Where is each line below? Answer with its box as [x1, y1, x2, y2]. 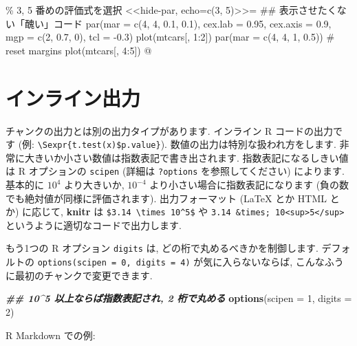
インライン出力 [6, 83, 141, 111]
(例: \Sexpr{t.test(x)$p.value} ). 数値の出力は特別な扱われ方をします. [18, 137, 336, 151]
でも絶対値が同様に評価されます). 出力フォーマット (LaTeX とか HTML [6, 191, 327, 205]
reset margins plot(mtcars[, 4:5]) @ [6, 43, 152, 57]
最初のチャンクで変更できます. [14, 268, 153, 282]
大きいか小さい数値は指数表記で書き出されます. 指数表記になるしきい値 [24, 150, 349, 164]
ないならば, [241, 255, 293, 269]
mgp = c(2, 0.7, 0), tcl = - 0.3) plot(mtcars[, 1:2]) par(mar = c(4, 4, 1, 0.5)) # [6, 30, 335, 44]
